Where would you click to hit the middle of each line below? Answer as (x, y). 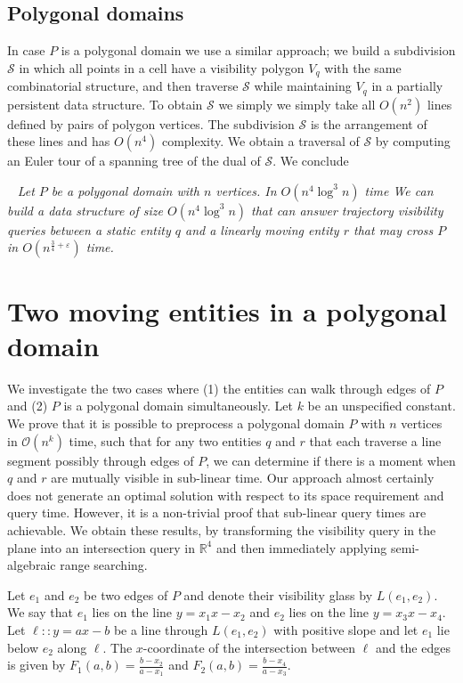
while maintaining (303, 86)
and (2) (28, 406)
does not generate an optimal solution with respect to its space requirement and (226, 495)
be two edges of (126, 594)
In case (26, 50)
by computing (413, 141)
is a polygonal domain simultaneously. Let (178, 406)
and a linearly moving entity (262, 229)
